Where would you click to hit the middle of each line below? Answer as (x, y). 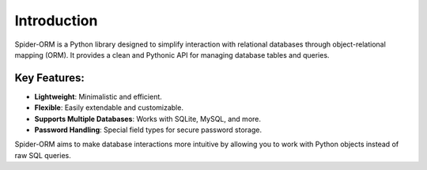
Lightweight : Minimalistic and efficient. (98, 96)
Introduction (56, 21)
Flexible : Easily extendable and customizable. (109, 108)
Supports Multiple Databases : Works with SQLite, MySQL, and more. (147, 119)
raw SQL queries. (43, 155)
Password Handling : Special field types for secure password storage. (148, 130)
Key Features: (49, 78)
